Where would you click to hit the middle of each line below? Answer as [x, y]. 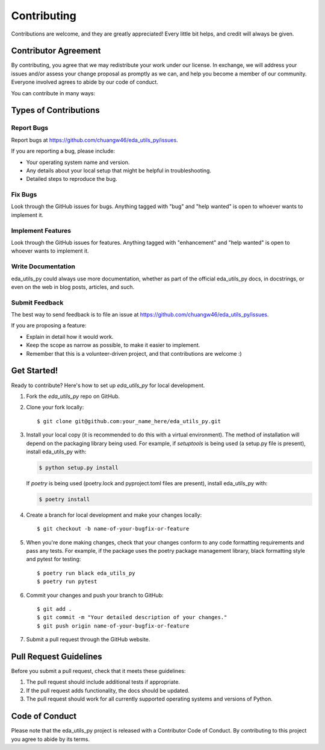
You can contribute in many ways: [53, 93]
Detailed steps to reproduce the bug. [72, 179]
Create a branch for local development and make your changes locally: [114, 515]
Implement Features [41, 230]
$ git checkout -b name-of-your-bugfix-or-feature [113, 529]
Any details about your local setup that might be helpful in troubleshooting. [119, 170]
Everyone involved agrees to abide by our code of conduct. [85, 82]
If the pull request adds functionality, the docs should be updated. [108, 690]
